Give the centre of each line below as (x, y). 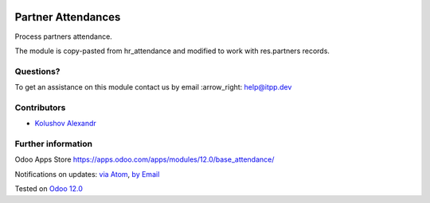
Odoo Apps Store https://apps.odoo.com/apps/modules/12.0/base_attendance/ (145, 159)
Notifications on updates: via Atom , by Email (87, 174)
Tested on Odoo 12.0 (49, 189)
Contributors (40, 107)
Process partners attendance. (64, 36)
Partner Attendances (68, 17)
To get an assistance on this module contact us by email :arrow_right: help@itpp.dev (153, 87)
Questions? (37, 71)
